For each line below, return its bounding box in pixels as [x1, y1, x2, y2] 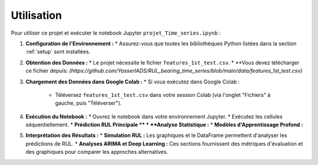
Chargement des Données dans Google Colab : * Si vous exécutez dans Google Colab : [25, 78, 240, 85]
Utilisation [11, 9, 62, 22]
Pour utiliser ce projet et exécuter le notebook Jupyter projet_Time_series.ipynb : [11, 29, 221, 36]
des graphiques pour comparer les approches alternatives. [25, 149, 168, 156]
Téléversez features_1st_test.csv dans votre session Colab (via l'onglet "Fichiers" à [55, 91, 271, 98]
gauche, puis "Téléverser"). [55, 100, 122, 107]
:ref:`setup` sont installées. [25, 48, 91, 55]
